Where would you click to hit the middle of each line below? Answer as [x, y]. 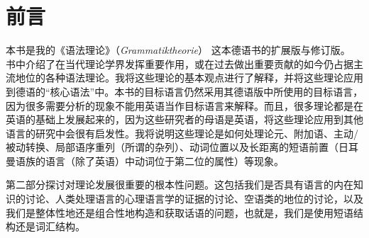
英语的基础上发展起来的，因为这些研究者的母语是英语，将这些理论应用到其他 [184, 119]
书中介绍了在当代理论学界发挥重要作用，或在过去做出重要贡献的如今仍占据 [180, 63]
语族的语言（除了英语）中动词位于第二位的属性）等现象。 [149, 160]
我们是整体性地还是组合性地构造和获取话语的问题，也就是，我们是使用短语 [180, 212]
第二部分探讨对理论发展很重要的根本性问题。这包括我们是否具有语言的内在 [180, 185]
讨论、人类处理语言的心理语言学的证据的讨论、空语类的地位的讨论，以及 [194, 199]
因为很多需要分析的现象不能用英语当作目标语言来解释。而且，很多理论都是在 [184, 105]
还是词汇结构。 [50, 226]
